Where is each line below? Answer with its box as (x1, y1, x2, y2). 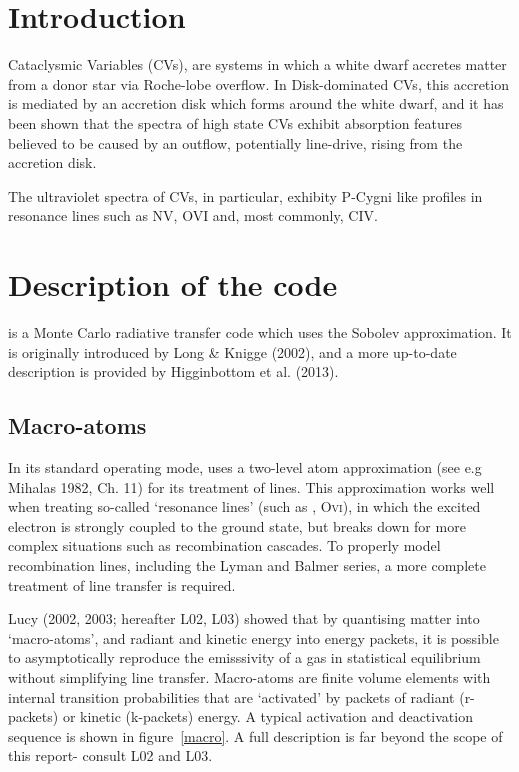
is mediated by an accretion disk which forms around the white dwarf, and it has (8, 93, 504, 114)
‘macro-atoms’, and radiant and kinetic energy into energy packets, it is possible (8, 627, 499, 648)
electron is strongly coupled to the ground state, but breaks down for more (8, 515, 466, 536)
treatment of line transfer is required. (8, 574, 236, 595)
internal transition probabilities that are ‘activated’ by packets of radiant (8, 686, 455, 707)
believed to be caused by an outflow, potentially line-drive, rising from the (8, 132, 463, 153)
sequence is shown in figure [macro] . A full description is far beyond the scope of (8, 725, 503, 746)
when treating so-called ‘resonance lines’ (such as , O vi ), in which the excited (8, 496, 481, 517)
